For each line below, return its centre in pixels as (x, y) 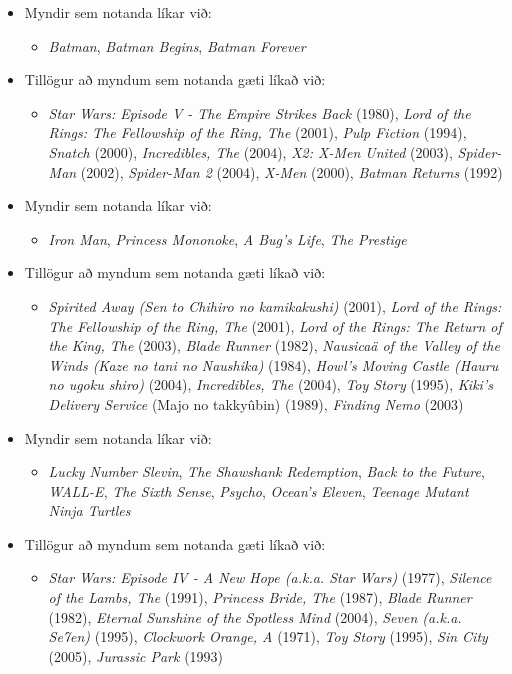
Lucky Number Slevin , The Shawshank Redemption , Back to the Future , (266, 471)
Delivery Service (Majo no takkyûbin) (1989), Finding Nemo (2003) (256, 403)
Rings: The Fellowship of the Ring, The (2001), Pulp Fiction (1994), (257, 132)
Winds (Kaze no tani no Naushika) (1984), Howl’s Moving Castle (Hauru (273, 364)
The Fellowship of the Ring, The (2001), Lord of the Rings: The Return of (275, 325)
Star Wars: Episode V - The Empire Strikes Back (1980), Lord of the (259, 112)
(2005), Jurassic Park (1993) (136, 655)
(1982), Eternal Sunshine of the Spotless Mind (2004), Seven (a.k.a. (255, 616)
